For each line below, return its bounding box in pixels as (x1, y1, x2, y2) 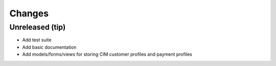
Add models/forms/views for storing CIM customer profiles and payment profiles (22, 51, 193, 57)
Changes (9, 8, 49, 19)
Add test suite (22, 37, 52, 43)
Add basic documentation (22, 44, 77, 50)
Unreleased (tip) (9, 23, 66, 32)
